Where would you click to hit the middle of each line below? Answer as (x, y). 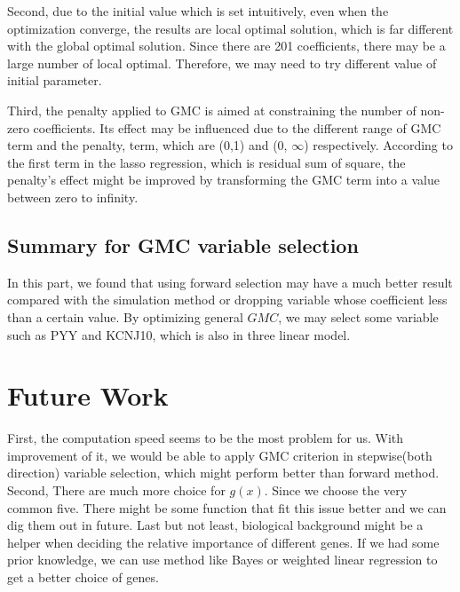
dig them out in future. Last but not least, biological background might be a (215, 525)
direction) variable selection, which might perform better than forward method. (223, 473)
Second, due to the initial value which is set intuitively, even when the (198, 11)
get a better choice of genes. (83, 576)
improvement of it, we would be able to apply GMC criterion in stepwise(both (220, 455)
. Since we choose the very (336, 490)
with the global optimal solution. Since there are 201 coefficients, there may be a (226, 46)
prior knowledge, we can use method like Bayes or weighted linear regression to (222, 560)
